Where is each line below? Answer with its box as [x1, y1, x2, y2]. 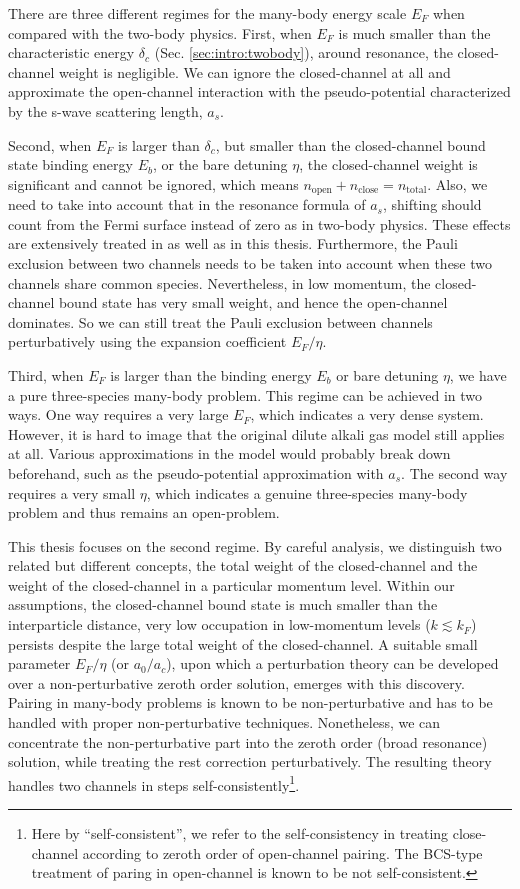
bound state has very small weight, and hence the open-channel [58, 292, 448, 313]
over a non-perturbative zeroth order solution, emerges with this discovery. [8, 672, 465, 693]
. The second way [401, 462, 508, 483]
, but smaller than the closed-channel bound [215, 134, 486, 155]
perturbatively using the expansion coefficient [8, 331, 287, 352]
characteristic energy [8, 42, 135, 63]
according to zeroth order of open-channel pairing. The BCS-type [82, 842, 483, 863]
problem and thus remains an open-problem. [8, 502, 280, 523]
